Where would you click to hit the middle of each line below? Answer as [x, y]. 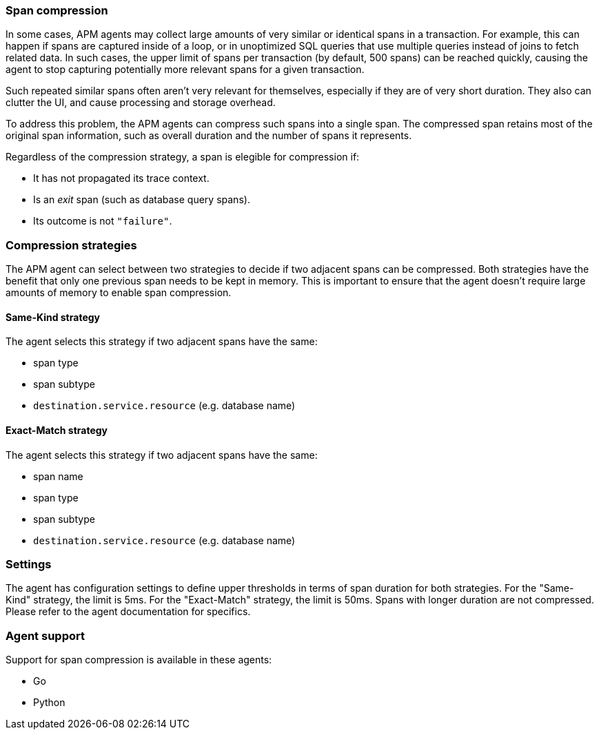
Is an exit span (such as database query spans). [142, 200]
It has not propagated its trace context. [121, 178]
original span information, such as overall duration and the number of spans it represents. [209, 136]
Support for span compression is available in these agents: [139, 660]
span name [58, 476]
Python [49, 703]
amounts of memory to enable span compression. [119, 293]
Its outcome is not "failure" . [103, 221]
